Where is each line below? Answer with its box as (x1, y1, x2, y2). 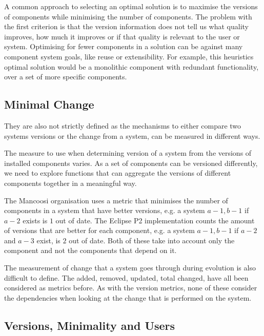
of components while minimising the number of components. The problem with (4, 11, 252, 22)
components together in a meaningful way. (4, 177, 137, 188)
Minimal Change (4, 96, 94, 112)
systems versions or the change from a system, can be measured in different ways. (4, 130, 260, 141)
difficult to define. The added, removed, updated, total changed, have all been (4, 272, 249, 283)
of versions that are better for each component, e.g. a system (4, 225, 195, 236)
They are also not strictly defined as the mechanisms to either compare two (4, 120, 241, 131)
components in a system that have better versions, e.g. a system (4, 205, 205, 216)
